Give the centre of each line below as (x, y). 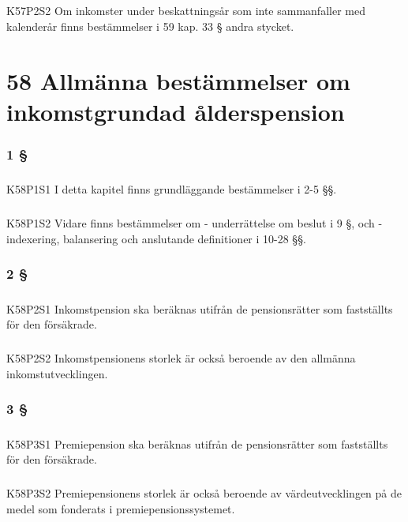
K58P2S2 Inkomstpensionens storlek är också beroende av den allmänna (181, 358)
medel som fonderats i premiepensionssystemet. (121, 508)
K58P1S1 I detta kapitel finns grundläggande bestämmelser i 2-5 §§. (172, 189)
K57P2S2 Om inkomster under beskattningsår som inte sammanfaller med (186, 11)
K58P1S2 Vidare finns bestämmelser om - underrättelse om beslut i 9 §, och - (195, 223)
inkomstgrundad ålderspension (176, 111)
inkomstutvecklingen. (57, 373)
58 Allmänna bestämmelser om (178, 80)
